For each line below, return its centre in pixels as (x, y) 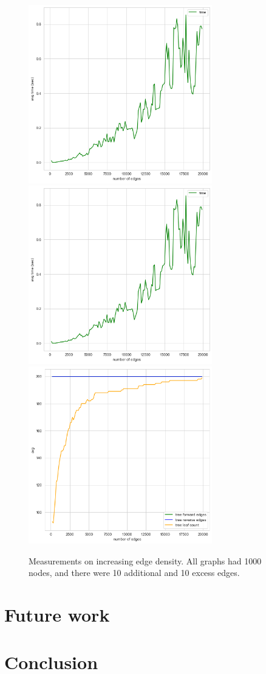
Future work (57, 615)
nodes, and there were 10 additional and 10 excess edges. (134, 573)
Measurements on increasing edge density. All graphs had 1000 (145, 560)
